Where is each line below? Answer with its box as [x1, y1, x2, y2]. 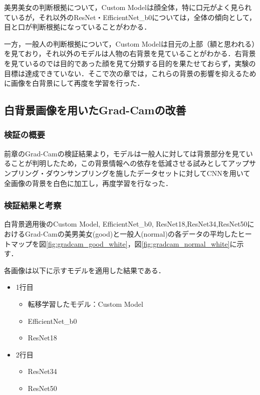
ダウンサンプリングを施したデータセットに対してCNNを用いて [46, 167, 250, 178]
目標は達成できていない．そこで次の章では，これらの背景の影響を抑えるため [4, 68, 256, 78]
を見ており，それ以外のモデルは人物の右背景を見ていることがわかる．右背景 [4, 48, 256, 59]
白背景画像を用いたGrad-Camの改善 [4, 102, 186, 118]
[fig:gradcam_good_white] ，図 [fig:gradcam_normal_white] [46, 238, 230, 249]
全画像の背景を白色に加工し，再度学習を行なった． [4, 177, 172, 188]
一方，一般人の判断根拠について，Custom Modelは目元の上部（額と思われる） [4, 38, 255, 49]
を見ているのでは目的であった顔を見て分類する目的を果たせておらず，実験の [4, 58, 256, 68]
